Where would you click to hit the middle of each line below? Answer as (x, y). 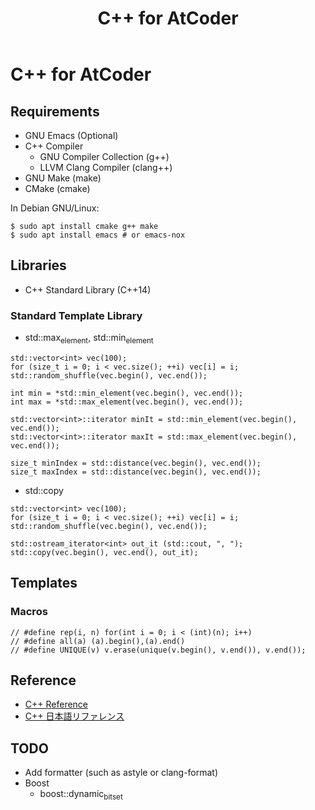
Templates (44, 583)
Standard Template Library (76, 315)
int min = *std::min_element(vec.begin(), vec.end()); (127, 393)
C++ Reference (56, 704)
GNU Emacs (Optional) (71, 135)
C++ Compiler (54, 146)
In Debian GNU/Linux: (55, 208)
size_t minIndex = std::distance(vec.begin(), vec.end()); (136, 463)
